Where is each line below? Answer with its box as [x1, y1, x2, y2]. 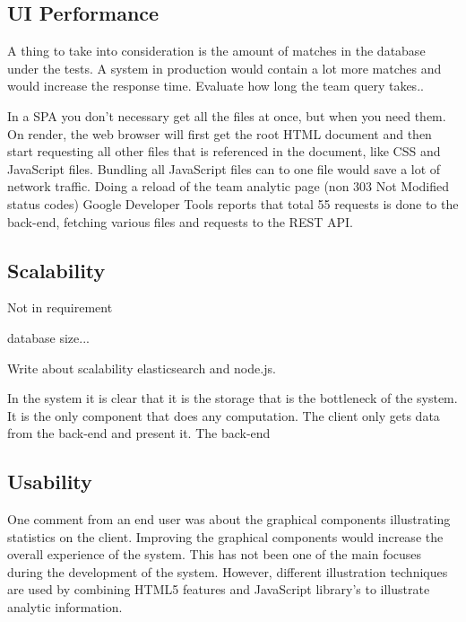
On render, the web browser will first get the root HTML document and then [7, 124, 432, 143]
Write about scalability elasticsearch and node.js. [7, 358, 276, 377]
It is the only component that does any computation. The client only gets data [7, 406, 440, 425]
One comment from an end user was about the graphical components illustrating [7, 510, 451, 529]
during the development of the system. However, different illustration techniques [7, 562, 448, 581]
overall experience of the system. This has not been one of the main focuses [7, 545, 422, 564]
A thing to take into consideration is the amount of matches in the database [7, 41, 426, 60]
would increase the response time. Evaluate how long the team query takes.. [7, 76, 424, 95]
